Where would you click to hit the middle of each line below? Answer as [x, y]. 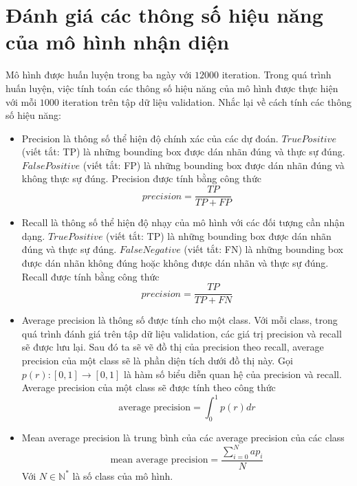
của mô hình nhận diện [118, 42]
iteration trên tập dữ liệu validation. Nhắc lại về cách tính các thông [207, 101]
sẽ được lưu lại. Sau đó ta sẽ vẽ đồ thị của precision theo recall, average [173, 347]
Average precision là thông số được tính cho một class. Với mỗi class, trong [180, 320]
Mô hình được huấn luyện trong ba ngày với [99, 75]
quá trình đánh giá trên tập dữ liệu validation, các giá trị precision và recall [182, 333]
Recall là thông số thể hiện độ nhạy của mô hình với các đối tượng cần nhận [183, 222]
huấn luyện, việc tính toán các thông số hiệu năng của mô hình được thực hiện [172, 88]
